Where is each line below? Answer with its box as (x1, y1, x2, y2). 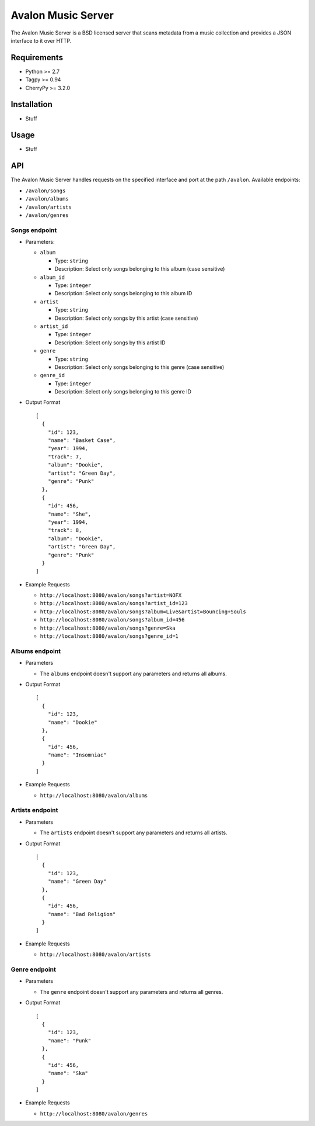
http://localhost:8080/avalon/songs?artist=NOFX (40, 592, 182, 599)
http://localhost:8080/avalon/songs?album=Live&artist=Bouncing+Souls (40, 608, 246, 615)
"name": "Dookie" (47, 719, 97, 726)
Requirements (10, 53, 64, 63)
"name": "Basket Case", (47, 437, 116, 444)
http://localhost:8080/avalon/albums (40, 792, 148, 799)
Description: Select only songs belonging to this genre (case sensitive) (54, 363, 225, 371)
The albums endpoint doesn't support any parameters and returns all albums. (40, 670, 228, 677)
